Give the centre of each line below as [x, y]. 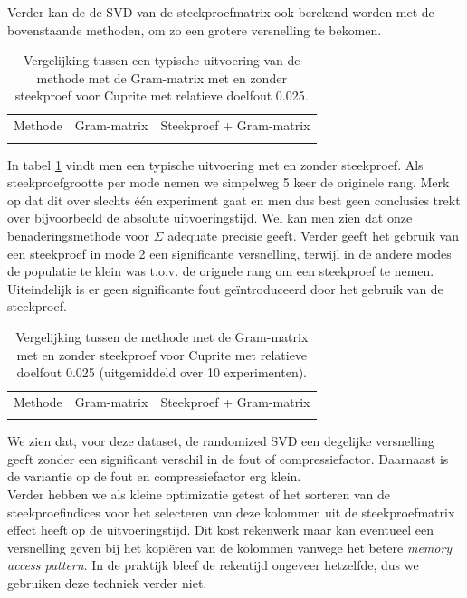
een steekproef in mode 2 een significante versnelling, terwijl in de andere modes [229, 253]
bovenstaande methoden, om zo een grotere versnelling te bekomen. [195, 29]
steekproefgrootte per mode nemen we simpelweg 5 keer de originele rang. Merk [229, 182]
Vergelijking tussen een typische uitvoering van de [162, 60]
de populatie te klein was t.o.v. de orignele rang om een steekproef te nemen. [221, 271]
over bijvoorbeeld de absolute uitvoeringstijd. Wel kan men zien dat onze [210, 218]
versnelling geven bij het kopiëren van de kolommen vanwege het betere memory [230, 547]
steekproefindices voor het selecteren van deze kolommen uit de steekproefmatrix [231, 512]
